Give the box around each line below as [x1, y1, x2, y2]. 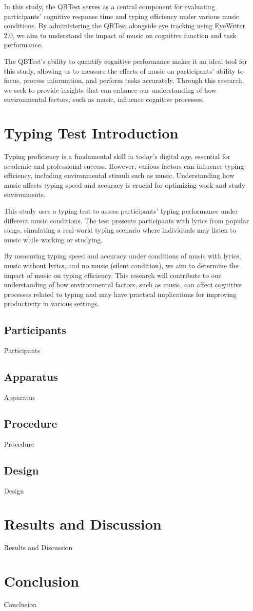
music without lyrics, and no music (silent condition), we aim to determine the [4, 260, 239, 270]
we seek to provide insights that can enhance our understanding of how [4, 84, 216, 95]
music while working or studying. [4, 234, 103, 244]
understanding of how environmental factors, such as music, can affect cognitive [4, 279, 242, 290]
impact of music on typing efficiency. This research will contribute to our [4, 270, 221, 280]
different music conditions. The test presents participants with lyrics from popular [4, 215, 249, 225]
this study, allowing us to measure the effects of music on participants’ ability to [4, 65, 244, 76]
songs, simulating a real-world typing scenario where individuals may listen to [4, 225, 236, 235]
